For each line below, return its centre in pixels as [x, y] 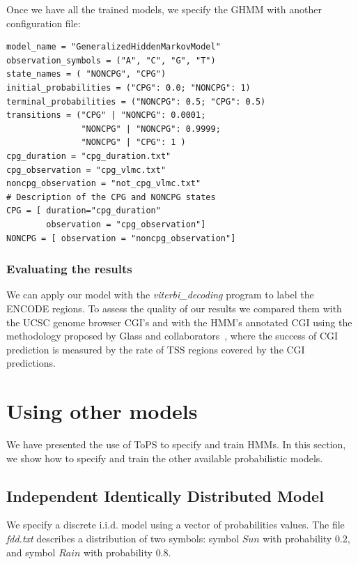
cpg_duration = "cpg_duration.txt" [89, 156]
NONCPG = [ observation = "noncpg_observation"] [121, 238]
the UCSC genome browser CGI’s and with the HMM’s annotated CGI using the [179, 322]
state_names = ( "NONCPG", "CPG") [86, 74]
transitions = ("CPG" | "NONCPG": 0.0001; [106, 115]
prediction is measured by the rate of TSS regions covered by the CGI [156, 349]
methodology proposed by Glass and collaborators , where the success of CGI [172, 336]
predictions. [31, 363]
